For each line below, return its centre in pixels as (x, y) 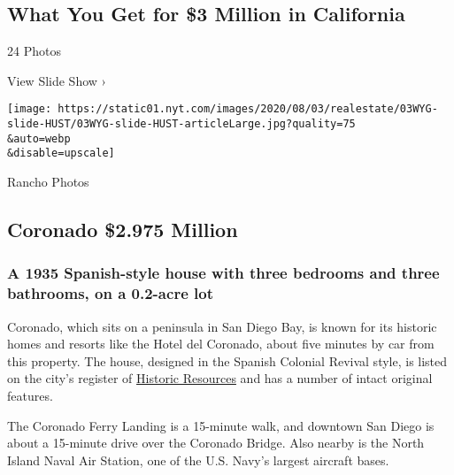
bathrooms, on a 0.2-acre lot (110, 293)
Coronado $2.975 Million (123, 229)
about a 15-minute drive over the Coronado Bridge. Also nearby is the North (216, 443)
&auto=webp (39, 138)
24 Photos (34, 51)
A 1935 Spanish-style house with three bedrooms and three (223, 273)
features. (30, 395)
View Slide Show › (57, 80)
